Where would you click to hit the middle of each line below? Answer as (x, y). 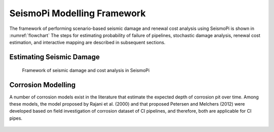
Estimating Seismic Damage (55, 57)
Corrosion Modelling (43, 85)
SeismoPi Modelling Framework (78, 13)
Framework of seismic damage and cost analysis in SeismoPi (86, 70)
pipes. (16, 118)
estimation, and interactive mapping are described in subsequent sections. (88, 43)
